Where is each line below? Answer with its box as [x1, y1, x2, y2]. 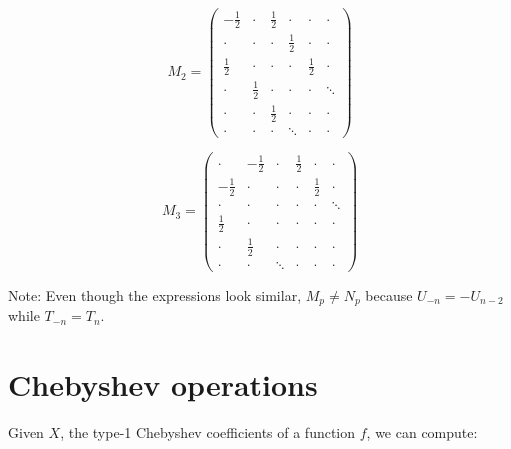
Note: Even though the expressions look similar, [8, 284, 302, 305]
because [365, 284, 413, 305]
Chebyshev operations [8, 363, 318, 404]
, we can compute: [366, 421, 478, 442]
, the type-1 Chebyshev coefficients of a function [60, 421, 356, 442]
